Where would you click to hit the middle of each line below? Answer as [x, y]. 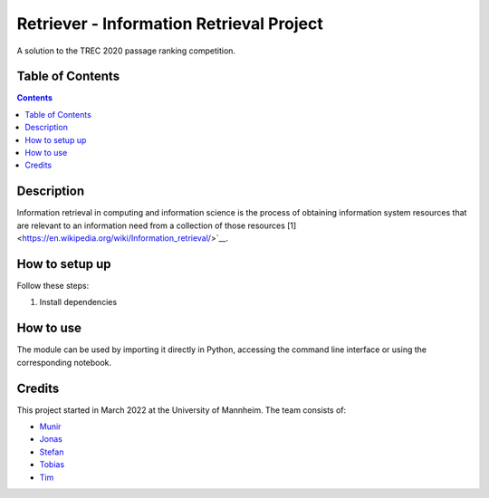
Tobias [52, 464]
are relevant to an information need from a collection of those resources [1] [157, 225]
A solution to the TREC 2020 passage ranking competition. [126, 51]
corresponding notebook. [64, 362]
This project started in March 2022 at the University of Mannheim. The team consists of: [182, 410]
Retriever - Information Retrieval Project [170, 24]
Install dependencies [78, 302]
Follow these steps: [53, 286]
